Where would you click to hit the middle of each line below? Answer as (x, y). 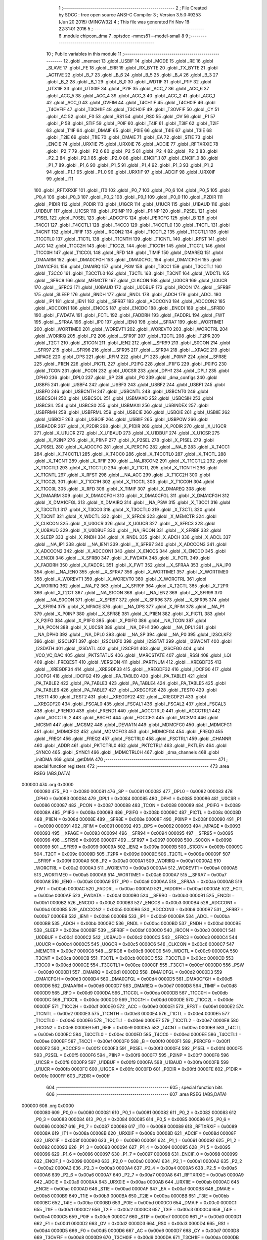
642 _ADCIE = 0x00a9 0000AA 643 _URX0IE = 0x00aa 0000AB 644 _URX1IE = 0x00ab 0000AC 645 (136, 1182)
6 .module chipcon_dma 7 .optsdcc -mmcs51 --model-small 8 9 (123, 36)
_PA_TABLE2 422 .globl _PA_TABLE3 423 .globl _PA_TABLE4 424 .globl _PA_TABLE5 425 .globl (130, 683)
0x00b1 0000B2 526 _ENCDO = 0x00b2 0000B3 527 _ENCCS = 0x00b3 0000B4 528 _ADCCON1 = (135, 902)
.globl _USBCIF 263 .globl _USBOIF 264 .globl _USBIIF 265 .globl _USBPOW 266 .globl (121, 419)
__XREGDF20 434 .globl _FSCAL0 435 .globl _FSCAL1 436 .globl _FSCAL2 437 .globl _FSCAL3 (130, 704)
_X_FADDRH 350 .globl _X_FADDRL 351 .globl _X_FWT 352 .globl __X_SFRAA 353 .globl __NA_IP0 (133, 565)
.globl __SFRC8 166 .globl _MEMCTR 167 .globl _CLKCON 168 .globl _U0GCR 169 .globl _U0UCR (131, 280)
